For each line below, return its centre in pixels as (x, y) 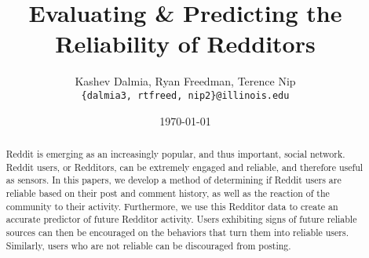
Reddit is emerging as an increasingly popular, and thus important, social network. (175, 153)
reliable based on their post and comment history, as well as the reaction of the (168, 193)
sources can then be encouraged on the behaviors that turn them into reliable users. (177, 232)
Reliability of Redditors (185, 44)
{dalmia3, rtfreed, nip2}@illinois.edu (185, 95)
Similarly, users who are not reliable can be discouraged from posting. (148, 245)
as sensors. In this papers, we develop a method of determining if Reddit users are (174, 180)
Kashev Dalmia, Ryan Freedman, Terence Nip (185, 81)
